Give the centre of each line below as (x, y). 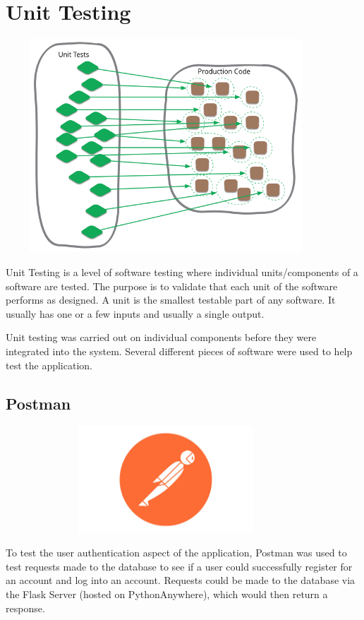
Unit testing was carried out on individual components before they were (161, 337)
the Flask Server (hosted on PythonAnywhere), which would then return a (167, 594)
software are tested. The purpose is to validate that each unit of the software (172, 286)
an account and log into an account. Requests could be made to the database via (181, 580)
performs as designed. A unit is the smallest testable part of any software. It (171, 300)
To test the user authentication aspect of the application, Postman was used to (176, 553)
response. (25, 608)
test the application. (49, 365)
